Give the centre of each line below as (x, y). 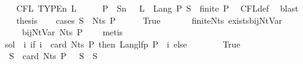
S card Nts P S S (53, 56)
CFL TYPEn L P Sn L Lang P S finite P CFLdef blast (157, 8)
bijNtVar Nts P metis (72, 32)
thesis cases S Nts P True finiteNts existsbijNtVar (149, 20)
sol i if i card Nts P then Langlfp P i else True (122, 44)
